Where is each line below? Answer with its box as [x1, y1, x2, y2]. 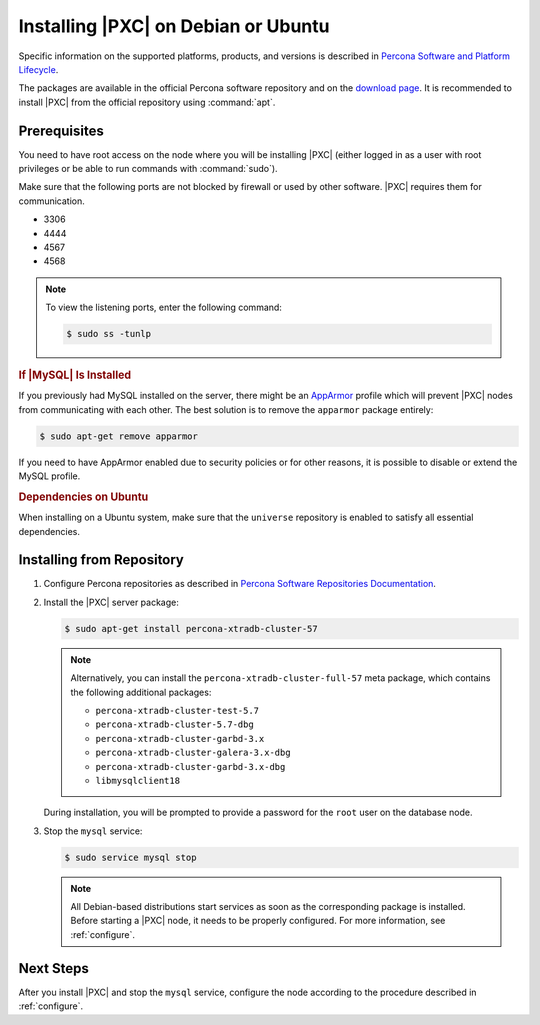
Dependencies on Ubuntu [18, 490, 149, 504]
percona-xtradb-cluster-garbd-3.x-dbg [95, 761, 286, 772]
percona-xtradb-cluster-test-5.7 [95, 705, 260, 716]
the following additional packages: [70, 686, 212, 698]
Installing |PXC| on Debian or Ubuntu [18, 15, 330, 37]
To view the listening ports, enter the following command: [45, 301, 282, 314]
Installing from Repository [18, 551, 185, 569]
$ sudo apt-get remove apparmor [39, 430, 199, 442]
